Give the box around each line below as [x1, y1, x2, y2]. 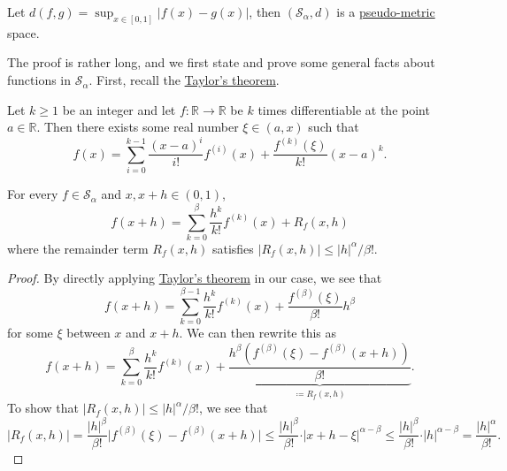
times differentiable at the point [257, 100, 430, 118]
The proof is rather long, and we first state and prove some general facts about [7, 53, 435, 72]
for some [7, 323, 53, 342]
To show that [7, 399, 79, 417]
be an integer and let [62, 100, 176, 118]
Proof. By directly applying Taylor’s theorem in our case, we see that [7, 269, 382, 287]
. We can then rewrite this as [179, 323, 337, 342]
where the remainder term [7, 239, 149, 257]
